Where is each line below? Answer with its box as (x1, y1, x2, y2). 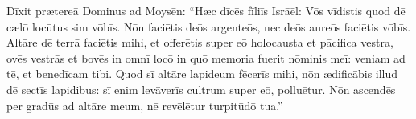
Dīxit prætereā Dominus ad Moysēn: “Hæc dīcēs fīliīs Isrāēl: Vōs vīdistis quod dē (6, 2, 406, 18)
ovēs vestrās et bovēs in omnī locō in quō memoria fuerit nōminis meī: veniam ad (6, 49, 406, 66)
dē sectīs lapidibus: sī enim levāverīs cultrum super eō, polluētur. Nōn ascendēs (6, 80, 396, 97)
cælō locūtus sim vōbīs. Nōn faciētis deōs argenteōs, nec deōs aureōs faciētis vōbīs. (6, 18, 411, 35)
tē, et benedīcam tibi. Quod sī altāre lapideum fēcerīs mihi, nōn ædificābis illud (6, 65, 398, 82)
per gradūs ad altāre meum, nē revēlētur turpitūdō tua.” (6, 96, 283, 113)
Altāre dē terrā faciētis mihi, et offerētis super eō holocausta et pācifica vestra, (6, 34, 393, 51)
